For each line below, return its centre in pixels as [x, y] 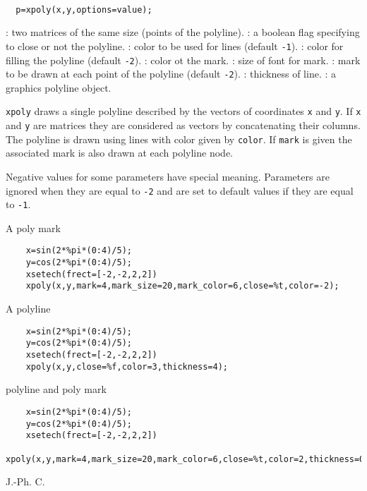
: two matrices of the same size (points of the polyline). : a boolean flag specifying [183, 32]
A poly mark [33, 228]
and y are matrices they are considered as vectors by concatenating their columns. [183, 125]
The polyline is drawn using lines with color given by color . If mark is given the [179, 139]
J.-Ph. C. [25, 481]
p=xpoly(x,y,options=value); [84, 10]
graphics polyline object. [59, 87]
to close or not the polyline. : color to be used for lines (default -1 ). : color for [175, 46]
